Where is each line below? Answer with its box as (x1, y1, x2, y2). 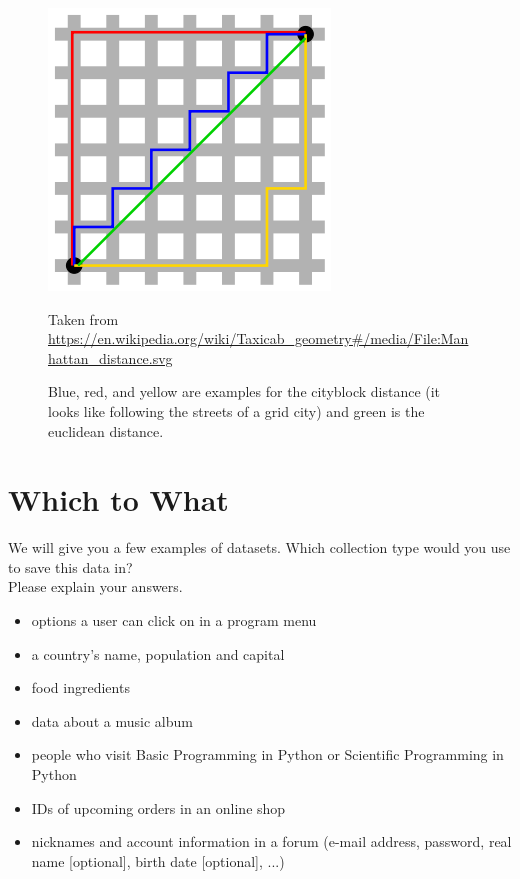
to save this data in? (8, 556, 133, 577)
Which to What (8, 479, 229, 520)
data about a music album (31, 710, 193, 731)
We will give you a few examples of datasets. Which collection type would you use (8, 537, 511, 558)
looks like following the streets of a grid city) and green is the (48, 400, 425, 421)
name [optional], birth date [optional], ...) (31, 850, 285, 871)
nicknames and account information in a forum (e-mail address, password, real (31, 831, 512, 852)
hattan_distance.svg (48, 347, 173, 368)
